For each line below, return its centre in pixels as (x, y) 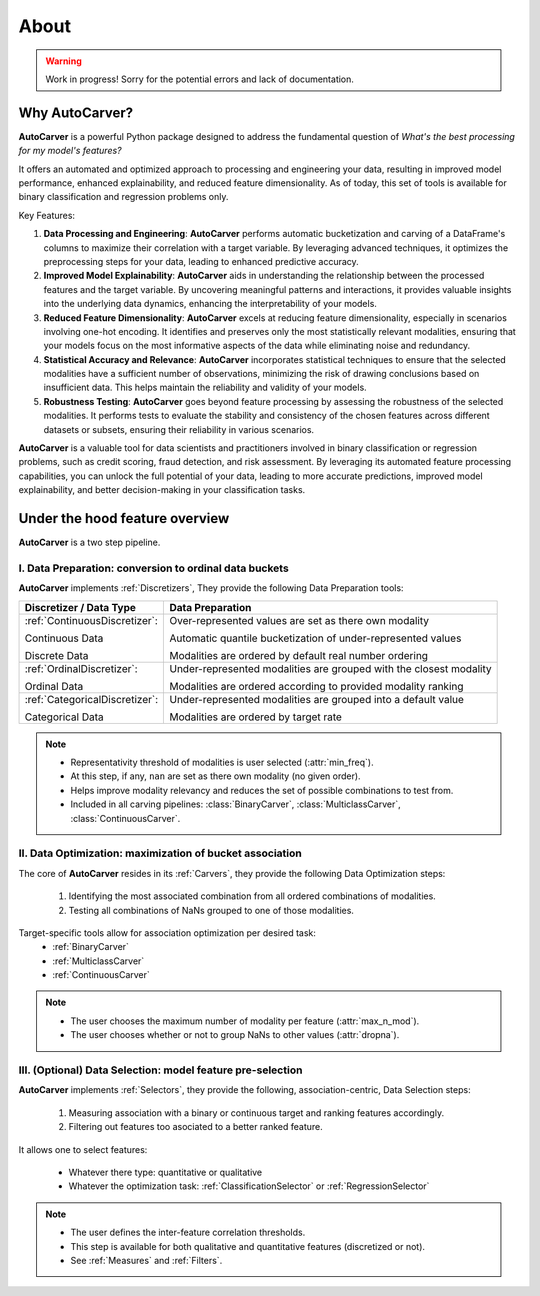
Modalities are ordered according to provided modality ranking (316, 686)
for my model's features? (70, 151)
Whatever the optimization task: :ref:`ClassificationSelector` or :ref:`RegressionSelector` (249, 1186)
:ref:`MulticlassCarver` (98, 961)
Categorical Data (64, 717)
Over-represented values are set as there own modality (299, 620)
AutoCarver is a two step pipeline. (89, 542)
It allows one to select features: (83, 1149)
